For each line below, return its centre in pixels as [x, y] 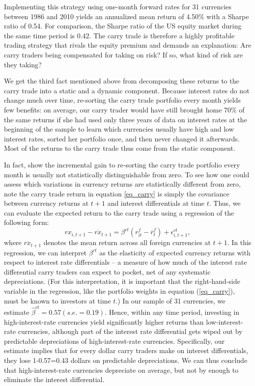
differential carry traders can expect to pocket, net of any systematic [107, 271]
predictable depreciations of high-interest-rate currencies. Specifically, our [114, 341]
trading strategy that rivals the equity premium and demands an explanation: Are [128, 45]
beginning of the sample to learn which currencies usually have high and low [119, 129]
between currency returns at [46, 203]
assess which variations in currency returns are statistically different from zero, [122, 184]
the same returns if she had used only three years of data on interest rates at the [126, 119]
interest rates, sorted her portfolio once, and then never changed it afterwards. [122, 138]
